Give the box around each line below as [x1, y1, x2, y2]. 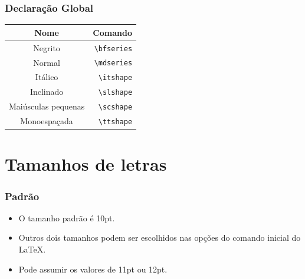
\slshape [98, 88, 133, 97]
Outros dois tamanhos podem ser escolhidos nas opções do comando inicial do [18, 231, 301, 244]
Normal [33, 56, 60, 68]
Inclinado [29, 85, 64, 98]
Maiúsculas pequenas [9, 100, 85, 112]
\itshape [98, 74, 133, 82]
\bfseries [94, 44, 133, 53]
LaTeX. [18, 243, 46, 255]
